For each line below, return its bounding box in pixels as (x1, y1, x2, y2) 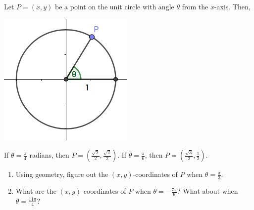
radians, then (29, 150, 69, 160)
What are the (15, 186, 56, 196)
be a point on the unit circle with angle (54, 1, 174, 11)
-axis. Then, (214, 1, 251, 11)
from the (182, 1, 208, 11)
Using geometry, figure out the (15, 169, 108, 179)
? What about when (177, 186, 238, 196)
